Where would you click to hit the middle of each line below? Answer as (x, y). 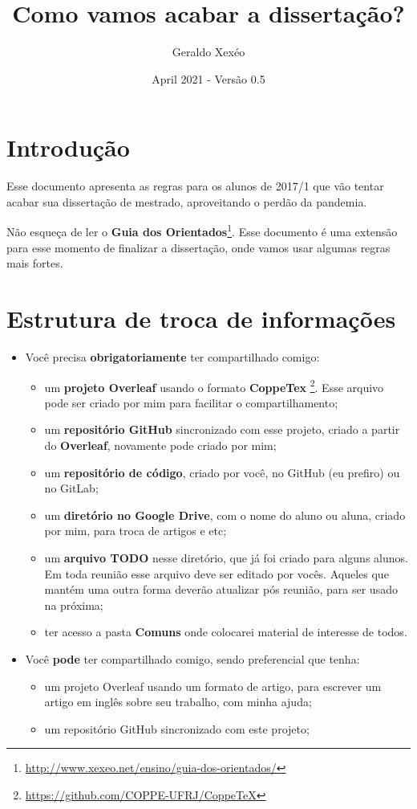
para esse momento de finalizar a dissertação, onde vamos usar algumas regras (198, 247)
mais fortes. (35, 263)
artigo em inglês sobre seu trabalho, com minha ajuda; (178, 702)
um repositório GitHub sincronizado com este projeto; (177, 728)
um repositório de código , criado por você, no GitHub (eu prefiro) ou (222, 472)
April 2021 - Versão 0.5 (208, 78)
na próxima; (74, 605)
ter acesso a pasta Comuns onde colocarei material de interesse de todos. (226, 632)
